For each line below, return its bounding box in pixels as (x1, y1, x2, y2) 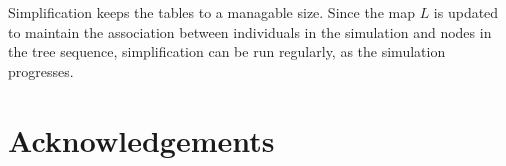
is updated (433, 2, 499, 22)
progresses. (8, 60, 74, 81)
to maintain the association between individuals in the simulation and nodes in (8, 21, 492, 42)
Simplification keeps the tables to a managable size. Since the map (8, 2, 415, 22)
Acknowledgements (8, 119, 275, 160)
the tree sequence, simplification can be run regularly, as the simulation (8, 41, 446, 62)
